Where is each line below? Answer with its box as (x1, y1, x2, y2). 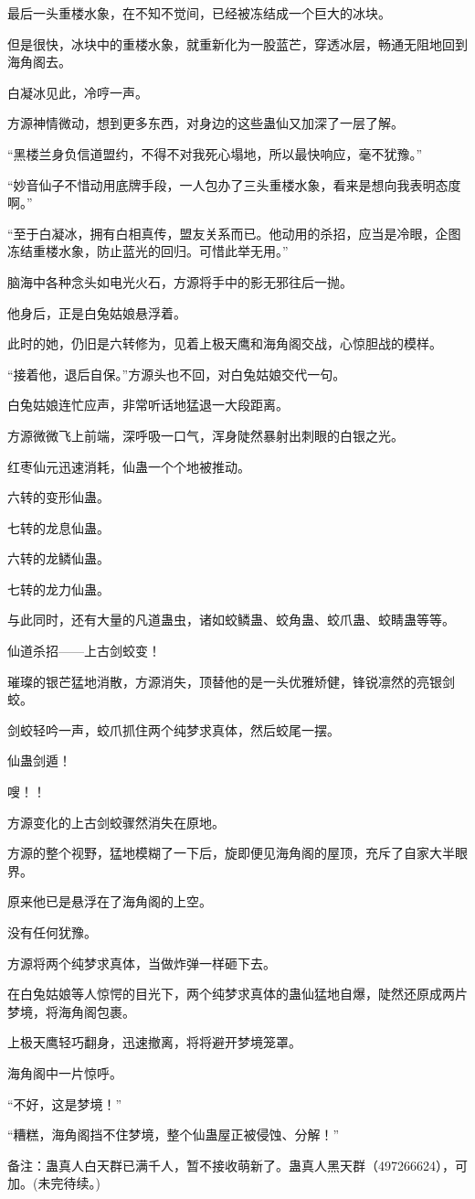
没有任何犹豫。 (7, 923, 97, 941)
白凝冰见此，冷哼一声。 (7, 82, 148, 102)
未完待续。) (37, 1173, 100, 1193)
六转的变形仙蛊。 (7, 487, 110, 507)
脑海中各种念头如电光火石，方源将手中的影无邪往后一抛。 (7, 272, 353, 291)
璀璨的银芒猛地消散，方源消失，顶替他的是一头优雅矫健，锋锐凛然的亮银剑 (7, 671, 455, 690)
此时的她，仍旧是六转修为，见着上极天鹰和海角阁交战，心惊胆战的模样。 (7, 334, 442, 353)
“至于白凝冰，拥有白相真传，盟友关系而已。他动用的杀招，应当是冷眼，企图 (7, 223, 461, 242)
